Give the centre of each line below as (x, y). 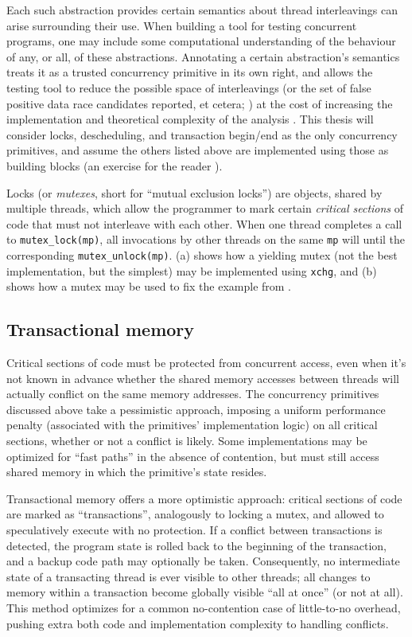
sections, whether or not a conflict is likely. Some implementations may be (187, 441)
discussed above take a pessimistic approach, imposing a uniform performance (196, 409)
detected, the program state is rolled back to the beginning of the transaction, (196, 545)
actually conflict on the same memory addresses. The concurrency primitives (193, 394)
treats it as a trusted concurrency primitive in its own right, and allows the (190, 72)
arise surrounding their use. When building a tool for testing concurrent (182, 25)
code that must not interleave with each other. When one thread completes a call (204, 223)
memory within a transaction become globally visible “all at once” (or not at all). (205, 592)
